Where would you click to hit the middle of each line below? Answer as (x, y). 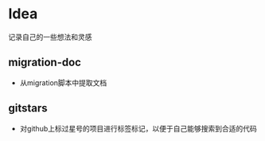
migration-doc (45, 63)
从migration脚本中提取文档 (63, 82)
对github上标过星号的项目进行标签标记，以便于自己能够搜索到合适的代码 (138, 128)
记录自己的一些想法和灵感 (50, 37)
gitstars (28, 108)
